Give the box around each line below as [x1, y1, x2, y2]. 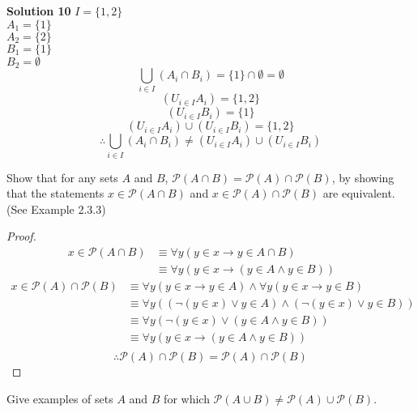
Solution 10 [6, 2, 71, 19]
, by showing [331, 168, 395, 185]
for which [164, 390, 210, 407]
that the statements [6, 185, 104, 202]
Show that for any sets [6, 168, 118, 185]
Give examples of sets [6, 390, 113, 407]
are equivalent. [322, 185, 395, 202]
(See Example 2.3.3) [6, 200, 106, 217]
